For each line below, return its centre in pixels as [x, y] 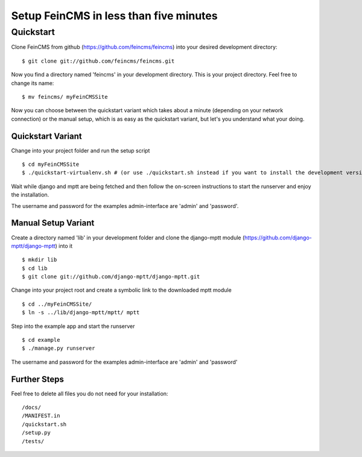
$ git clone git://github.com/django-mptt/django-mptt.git [111, 277]
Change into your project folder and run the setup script [81, 150]
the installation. [30, 195]
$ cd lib [35, 268]
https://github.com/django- [278, 238]
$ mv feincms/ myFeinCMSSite [65, 97]
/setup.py [36, 433]
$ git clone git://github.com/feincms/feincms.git [98, 61]
